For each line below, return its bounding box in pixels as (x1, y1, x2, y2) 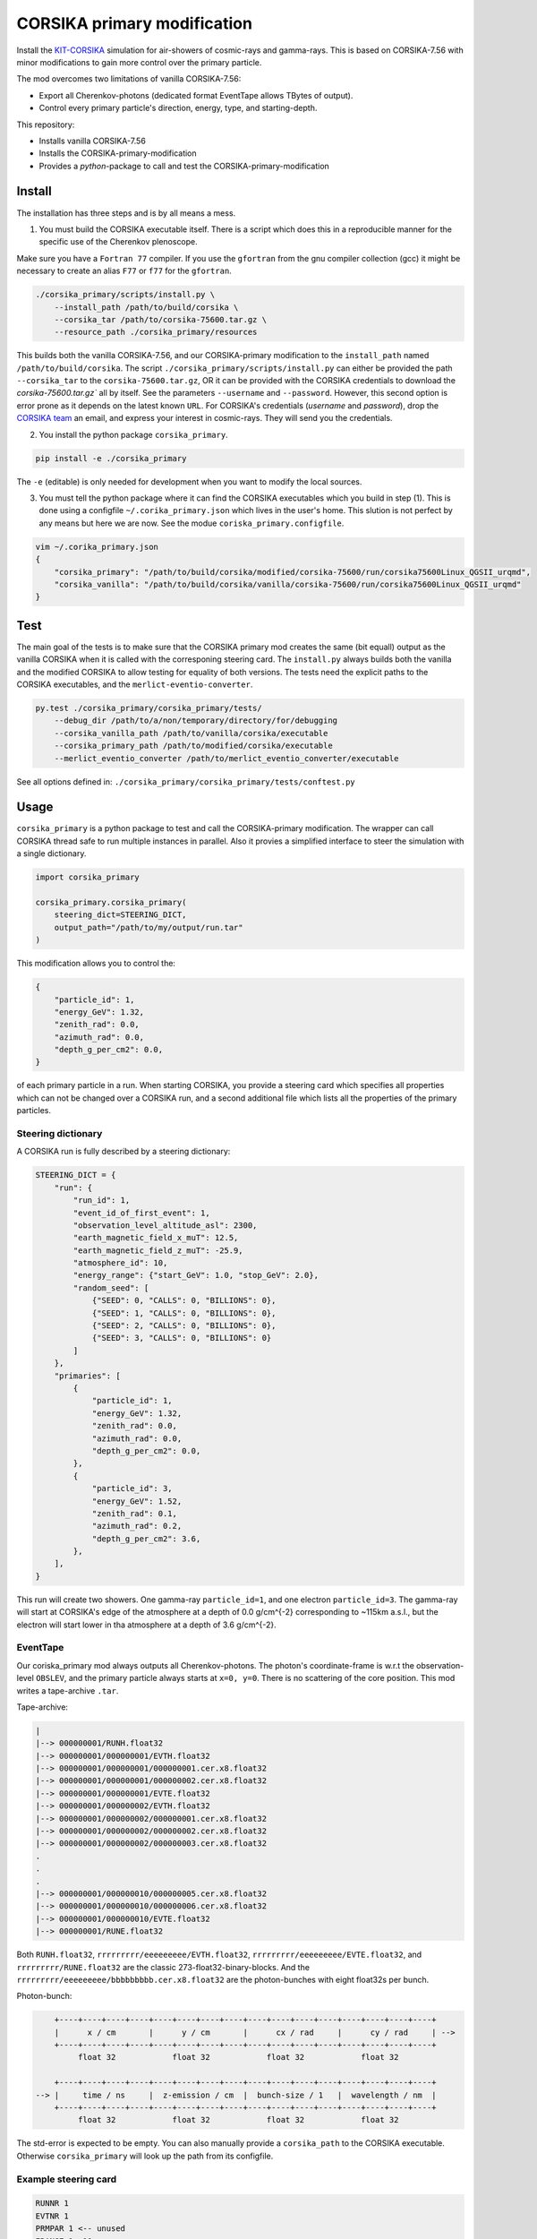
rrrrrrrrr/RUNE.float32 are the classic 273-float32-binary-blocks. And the (16, 1961, 311, 1972)
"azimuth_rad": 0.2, (91, 1521, 183, 1531)
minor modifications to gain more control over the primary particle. (16, 56, 262, 67)
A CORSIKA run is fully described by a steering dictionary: (16, 1146, 231, 1157)
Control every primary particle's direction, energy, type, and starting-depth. (38, 103, 318, 114)
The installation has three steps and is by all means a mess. (16, 207, 236, 219)
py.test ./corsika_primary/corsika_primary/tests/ (35, 703, 263, 713)
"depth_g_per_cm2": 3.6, (91, 1533, 201, 1544)
